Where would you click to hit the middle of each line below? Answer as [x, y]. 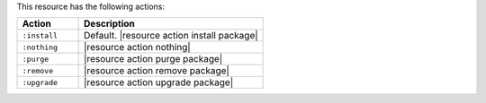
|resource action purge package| [153, 59]
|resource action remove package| [157, 71]
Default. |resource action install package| [171, 36]
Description [109, 24]
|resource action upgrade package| [159, 82]
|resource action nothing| [137, 47]
